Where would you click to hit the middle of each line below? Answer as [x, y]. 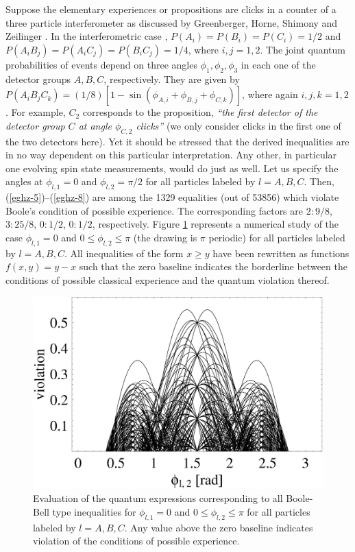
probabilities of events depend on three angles [101, 64]
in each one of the [278, 64]
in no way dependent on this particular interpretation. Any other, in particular [171, 155]
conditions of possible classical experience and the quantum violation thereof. [168, 279]
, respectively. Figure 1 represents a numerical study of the [216, 224]
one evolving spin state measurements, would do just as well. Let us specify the [172, 168]
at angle [95, 125]
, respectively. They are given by [172, 79]
